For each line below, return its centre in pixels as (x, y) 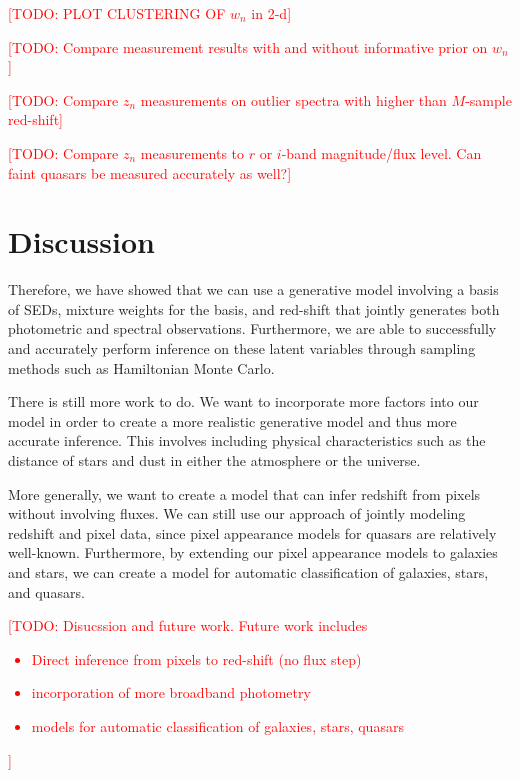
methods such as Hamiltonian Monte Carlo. (141, 367)
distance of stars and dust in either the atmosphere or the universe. (214, 460)
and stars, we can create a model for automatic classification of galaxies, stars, (248, 572)
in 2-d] (271, 13)
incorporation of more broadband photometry (171, 692)
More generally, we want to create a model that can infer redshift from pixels (244, 493)
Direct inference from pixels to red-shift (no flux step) (196, 658)
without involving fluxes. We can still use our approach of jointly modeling (237, 513)
